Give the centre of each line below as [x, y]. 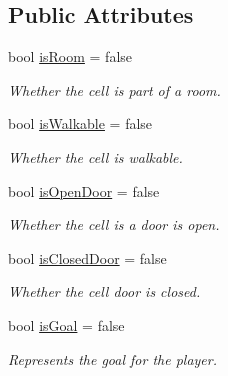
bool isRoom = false [70, 56]
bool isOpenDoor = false [84, 190]
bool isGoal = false [66, 324]
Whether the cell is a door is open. [114, 224]
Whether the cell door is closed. [104, 291]
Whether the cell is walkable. [95, 156]
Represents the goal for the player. [112, 358]
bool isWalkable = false [80, 123]
